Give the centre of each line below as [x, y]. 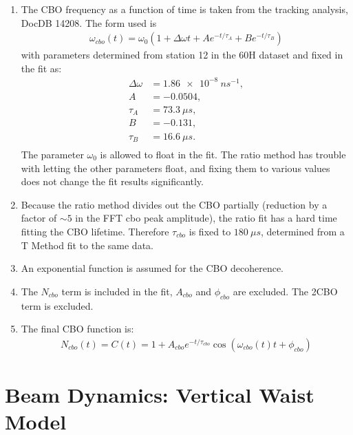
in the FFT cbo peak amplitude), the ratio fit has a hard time [206, 218]
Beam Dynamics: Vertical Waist [160, 394]
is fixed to [210, 231]
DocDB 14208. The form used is [89, 22]
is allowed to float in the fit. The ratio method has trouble [223, 154]
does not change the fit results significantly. [112, 181]
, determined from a [302, 231]
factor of [39, 218]
